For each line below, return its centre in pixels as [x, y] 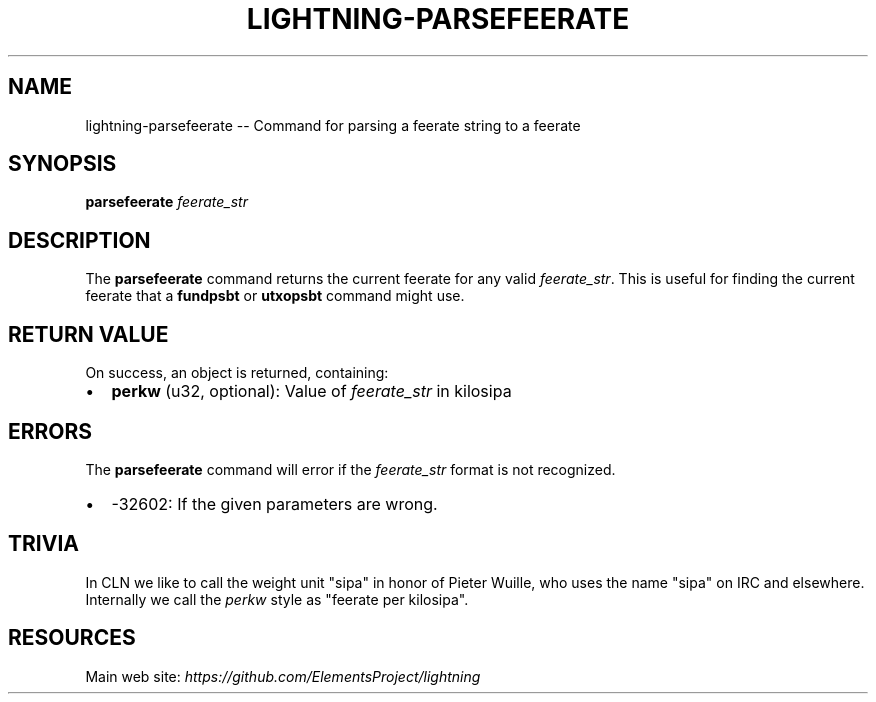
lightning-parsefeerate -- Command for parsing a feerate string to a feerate [333, 125]
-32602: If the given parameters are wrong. [274, 503]
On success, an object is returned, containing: [237, 373]
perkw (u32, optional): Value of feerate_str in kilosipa [311, 391]
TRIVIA [43, 544]
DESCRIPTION [79, 240]
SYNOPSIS [62, 164]
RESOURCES [72, 638]
